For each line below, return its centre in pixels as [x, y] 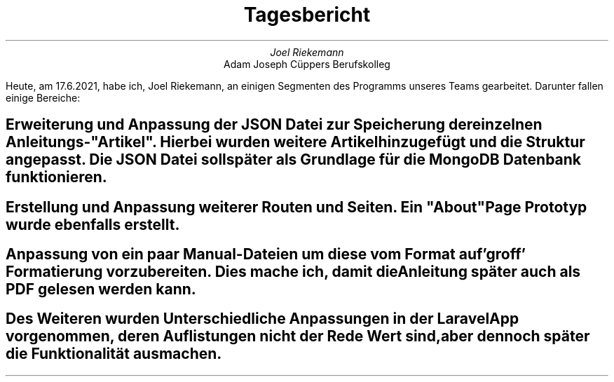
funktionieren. [56, 177]
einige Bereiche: [43, 97]
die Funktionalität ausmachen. [114, 354]
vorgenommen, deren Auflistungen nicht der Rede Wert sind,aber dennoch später [298, 336]
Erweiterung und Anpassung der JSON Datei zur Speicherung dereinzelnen [274, 125]
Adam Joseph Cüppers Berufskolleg [307, 64]
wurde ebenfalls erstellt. [93, 224]
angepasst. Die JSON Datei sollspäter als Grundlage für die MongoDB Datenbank [294, 160]
